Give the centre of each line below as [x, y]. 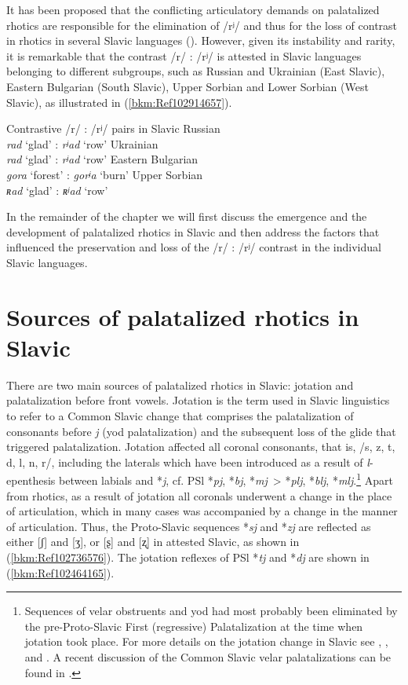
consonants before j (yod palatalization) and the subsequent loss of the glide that [201, 431]
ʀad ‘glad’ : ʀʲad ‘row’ [57, 190]
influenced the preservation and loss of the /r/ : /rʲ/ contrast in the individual [194, 247]
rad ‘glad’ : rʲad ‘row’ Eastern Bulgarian [102, 159]
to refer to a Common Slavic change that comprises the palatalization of [180, 416]
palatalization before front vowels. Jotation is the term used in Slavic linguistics [198, 400]
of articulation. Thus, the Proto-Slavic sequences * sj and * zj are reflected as [189, 526]
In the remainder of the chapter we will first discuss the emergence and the [187, 216]
